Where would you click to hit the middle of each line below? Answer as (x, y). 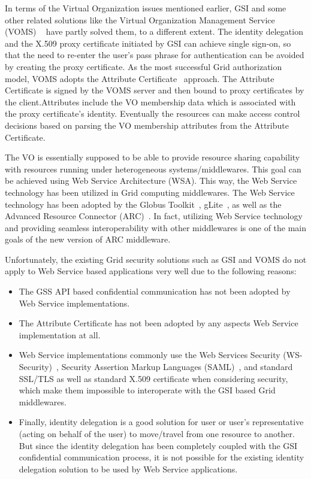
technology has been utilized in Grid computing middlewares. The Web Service (150, 192)
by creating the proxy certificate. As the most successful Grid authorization (144, 66)
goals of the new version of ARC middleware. (88, 239)
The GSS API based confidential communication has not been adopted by (155, 291)
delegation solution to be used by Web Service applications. (128, 469)
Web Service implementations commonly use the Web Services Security (150, 355)
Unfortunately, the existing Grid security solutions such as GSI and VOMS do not (156, 259)
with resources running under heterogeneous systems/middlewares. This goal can (153, 169)
